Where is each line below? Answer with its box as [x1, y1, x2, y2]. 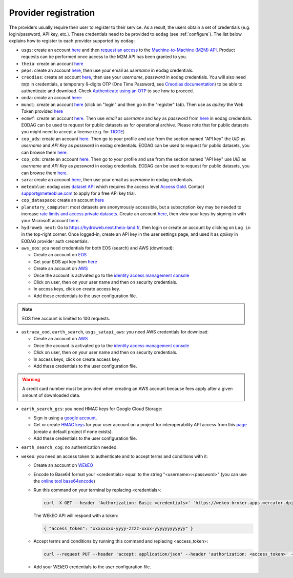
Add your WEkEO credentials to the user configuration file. [33, 564, 151, 570]
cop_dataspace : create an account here [21, 197, 105, 203]
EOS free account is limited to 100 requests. [22, 315, 110, 321]
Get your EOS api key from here [33, 259, 97, 265]
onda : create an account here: [21, 95, 83, 101]
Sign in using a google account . [33, 415, 97, 421]
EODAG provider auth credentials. [21, 238, 89, 244]
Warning [22, 376, 40, 383]
